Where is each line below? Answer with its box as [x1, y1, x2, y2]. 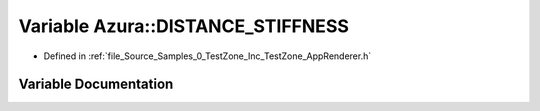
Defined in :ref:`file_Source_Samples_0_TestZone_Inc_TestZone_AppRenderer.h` [43, 50, 372, 62]
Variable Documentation [18, 76, 174, 93]
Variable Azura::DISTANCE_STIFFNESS [18, 15, 350, 37]
